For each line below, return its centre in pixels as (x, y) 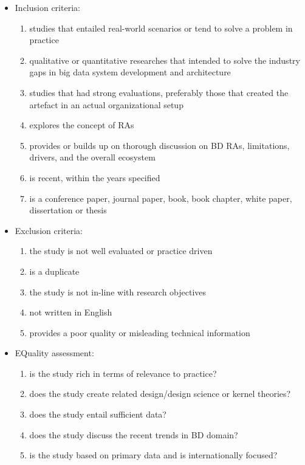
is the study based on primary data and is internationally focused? (153, 455)
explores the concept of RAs (82, 125)
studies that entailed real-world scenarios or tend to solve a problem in (161, 28)
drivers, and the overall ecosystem (92, 157)
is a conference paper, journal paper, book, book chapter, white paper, (161, 198)
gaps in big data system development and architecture (130, 72)
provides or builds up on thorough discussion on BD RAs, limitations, (159, 145)
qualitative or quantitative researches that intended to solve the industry (165, 60)
